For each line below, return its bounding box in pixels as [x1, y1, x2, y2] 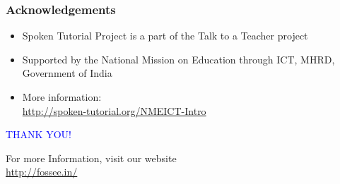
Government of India [22, 66, 112, 80]
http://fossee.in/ [6, 164, 78, 179]
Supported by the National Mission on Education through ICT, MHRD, [22, 51, 335, 66]
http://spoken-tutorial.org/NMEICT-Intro [22, 103, 206, 118]
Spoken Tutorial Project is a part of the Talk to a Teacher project [22, 28, 308, 43]
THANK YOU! [6, 127, 71, 142]
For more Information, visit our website [6, 150, 177, 165]
